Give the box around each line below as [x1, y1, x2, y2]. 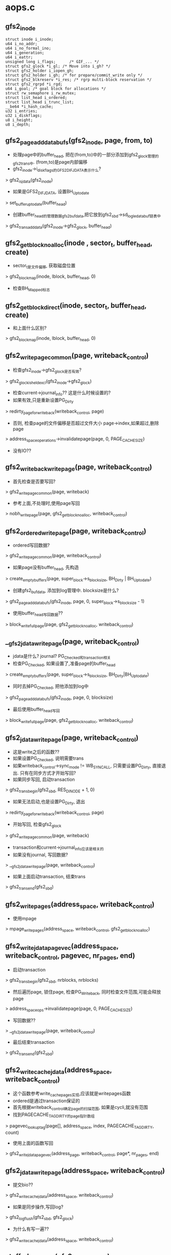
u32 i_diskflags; [5, 113, 42, 118]
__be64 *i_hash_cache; [5, 104, 54, 109]
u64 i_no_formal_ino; [5, 46, 52, 51]
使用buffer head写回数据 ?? [12, 610, 63, 617]
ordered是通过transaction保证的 [12, 1098, 80, 1104]
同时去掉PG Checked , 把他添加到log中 [12, 683, 89, 691]
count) [5, 1129, 19, 1136]
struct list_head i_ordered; [5, 95, 67, 100]
